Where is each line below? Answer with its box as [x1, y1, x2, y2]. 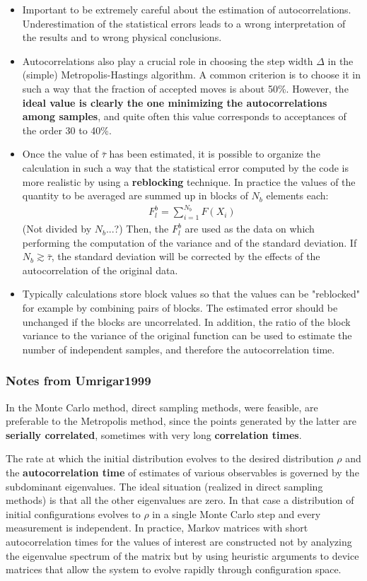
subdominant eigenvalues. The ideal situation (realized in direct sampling [6, 479, 323, 493]
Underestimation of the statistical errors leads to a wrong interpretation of [22, 16, 346, 30]
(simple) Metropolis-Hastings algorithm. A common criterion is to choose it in [22, 67, 361, 82]
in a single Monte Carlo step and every [152, 506, 321, 521]
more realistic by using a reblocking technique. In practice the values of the [22, 174, 356, 189]
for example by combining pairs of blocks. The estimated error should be [22, 300, 338, 315]
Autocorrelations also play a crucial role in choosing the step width [22, 53, 313, 68]
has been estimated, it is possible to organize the [109, 146, 320, 161]
